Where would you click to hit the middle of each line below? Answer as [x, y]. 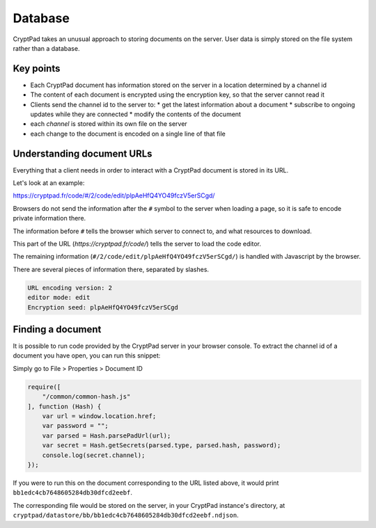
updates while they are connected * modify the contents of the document [136, 114]
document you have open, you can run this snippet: [87, 355]
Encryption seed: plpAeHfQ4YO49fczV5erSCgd [103, 307]
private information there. [49, 218]
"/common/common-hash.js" [86, 397]
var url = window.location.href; [99, 416]
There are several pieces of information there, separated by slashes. [111, 269]
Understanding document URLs [83, 153]
